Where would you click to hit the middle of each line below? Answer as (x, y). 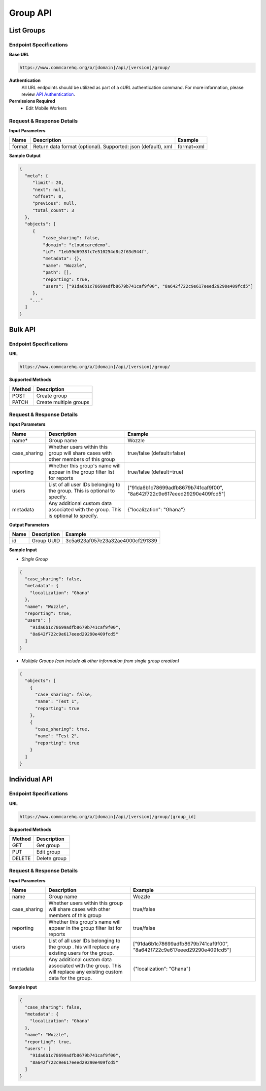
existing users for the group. (81, 953)
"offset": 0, (48, 196)
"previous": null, (55, 203)
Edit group (48, 852)
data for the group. (70, 978)
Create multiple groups (63, 402)
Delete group (51, 859)
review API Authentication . (48, 94)
